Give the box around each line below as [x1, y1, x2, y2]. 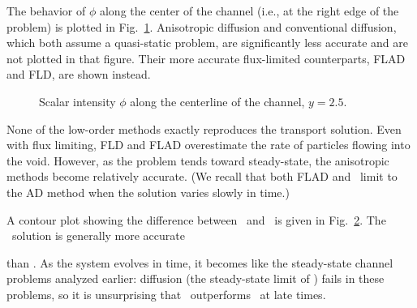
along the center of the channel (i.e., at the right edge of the [99, 2, 399, 19]
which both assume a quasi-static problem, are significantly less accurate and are [6, 34, 408, 51]
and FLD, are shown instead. [6, 66, 151, 83]
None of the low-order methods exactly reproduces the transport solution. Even [6, 120, 402, 137]
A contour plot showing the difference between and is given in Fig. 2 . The [6, 211, 386, 228]
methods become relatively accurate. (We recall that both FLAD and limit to [6, 168, 398, 185]
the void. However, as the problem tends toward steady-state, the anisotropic [6, 152, 389, 169]
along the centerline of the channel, [130, 92, 305, 109]
